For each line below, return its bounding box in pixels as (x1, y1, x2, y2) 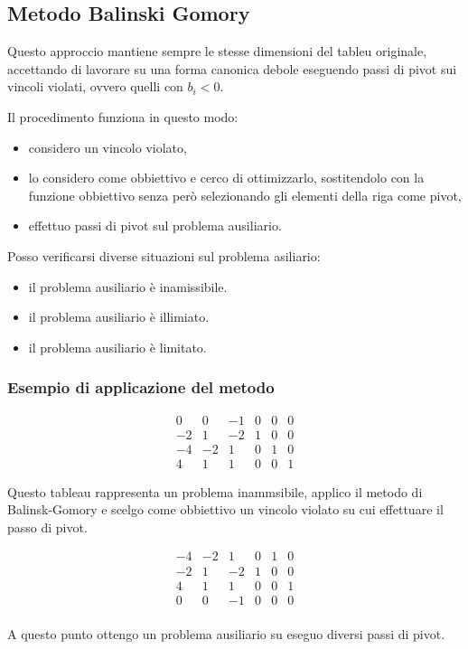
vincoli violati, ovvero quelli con (7, 77, 183, 96)
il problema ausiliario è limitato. (28, 337, 207, 356)
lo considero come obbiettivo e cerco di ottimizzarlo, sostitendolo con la (28, 168, 425, 187)
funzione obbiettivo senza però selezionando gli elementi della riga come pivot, (28, 185, 462, 204)
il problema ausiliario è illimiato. (28, 307, 210, 326)
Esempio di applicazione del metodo (7, 376, 275, 399)
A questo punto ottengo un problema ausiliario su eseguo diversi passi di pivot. (7, 624, 445, 643)
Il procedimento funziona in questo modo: (7, 107, 239, 126)
